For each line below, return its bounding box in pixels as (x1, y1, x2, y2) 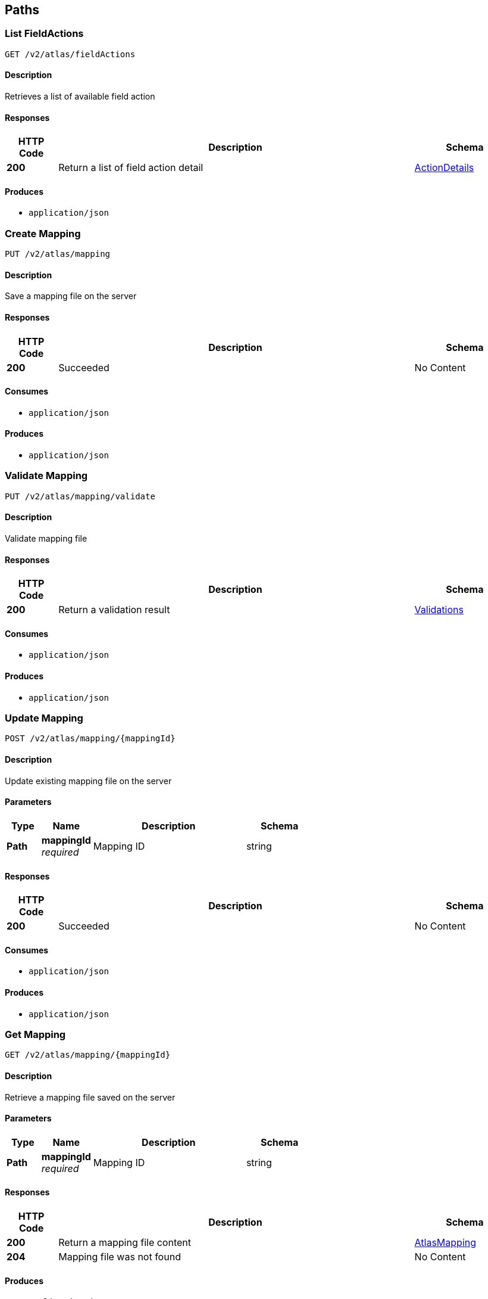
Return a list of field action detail (58, 161, 204, 174)
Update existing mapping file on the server (5, 775, 172, 786)
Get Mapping (5, 1028, 66, 1040)
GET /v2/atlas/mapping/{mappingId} (5, 1050, 171, 1060)
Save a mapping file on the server (5, 291, 137, 302)
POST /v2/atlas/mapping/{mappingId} (5, 734, 176, 744)
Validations (414, 604, 464, 616)
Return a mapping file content (58, 1236, 191, 1248)
